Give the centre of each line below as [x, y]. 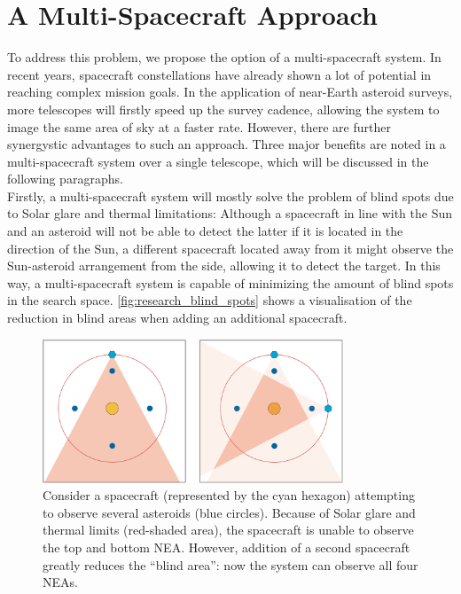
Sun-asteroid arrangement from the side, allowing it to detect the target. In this [224, 266]
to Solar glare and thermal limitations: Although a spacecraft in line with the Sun [230, 213]
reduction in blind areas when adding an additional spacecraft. [177, 318]
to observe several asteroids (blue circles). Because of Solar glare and [229, 512]
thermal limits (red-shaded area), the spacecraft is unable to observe [228, 530]
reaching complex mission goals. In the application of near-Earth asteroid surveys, [230, 92]
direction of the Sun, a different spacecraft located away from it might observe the [230, 248]
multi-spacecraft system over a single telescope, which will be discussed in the [218, 161]
